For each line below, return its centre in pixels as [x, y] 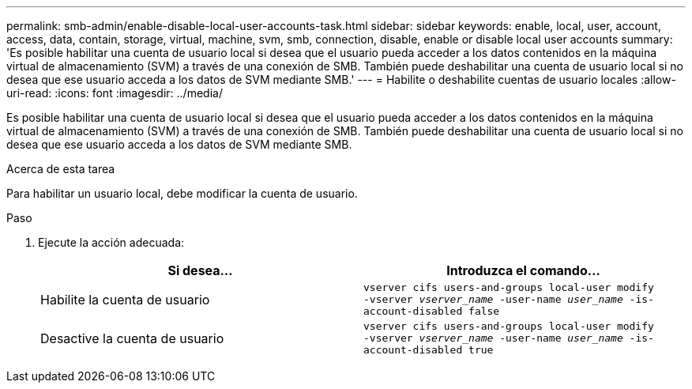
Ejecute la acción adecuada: [111, 242]
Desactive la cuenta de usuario [132, 338]
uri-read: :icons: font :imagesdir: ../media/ [115, 93]
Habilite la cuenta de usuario [125, 299]
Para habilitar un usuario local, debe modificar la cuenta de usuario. [182, 193]
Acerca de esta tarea [61, 169]
